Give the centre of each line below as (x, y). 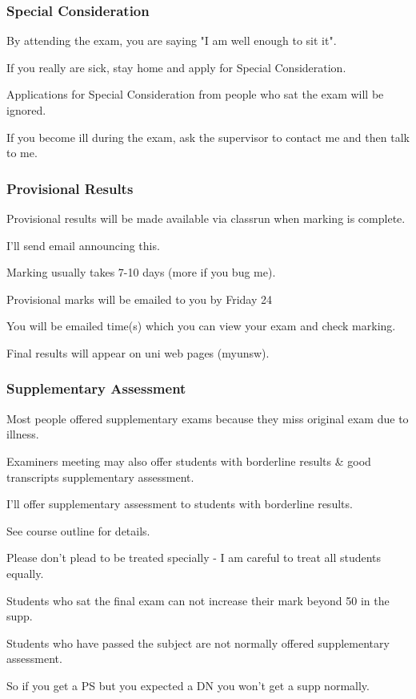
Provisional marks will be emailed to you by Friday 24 (140, 299)
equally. (25, 573)
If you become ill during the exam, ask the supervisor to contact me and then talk (208, 137)
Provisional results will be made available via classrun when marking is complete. (206, 218)
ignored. (26, 110)
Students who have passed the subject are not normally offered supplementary (198, 642)
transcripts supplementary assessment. (100, 477)
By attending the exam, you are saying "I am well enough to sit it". (172, 40)
